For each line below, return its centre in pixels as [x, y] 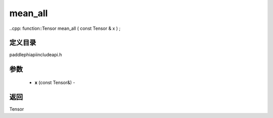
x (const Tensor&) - [55, 82]
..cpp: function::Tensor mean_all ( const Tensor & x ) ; [65, 28]
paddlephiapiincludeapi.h [36, 55]
